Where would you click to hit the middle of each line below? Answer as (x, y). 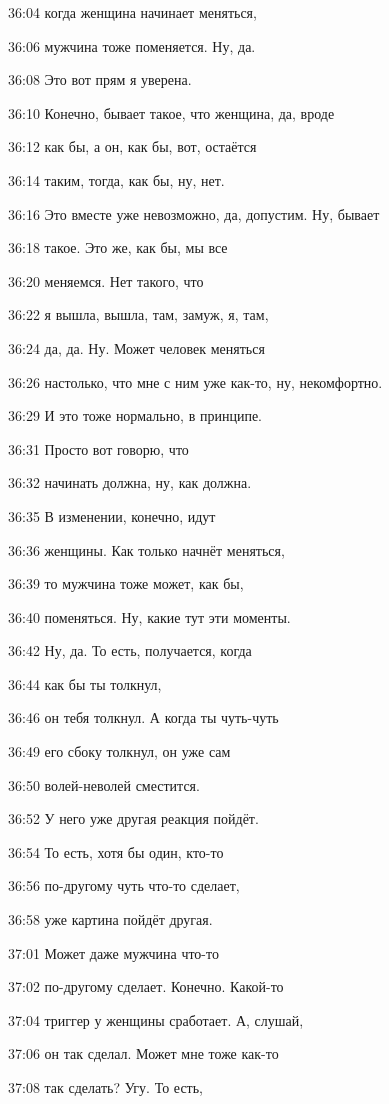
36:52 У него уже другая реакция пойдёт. (133, 818)
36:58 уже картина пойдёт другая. (110, 919)
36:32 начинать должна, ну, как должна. (130, 482)
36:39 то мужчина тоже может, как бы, (126, 583)
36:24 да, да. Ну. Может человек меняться (136, 347)
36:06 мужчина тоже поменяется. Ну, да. (132, 45)
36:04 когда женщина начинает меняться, (132, 12)
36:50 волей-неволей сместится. (104, 784)
